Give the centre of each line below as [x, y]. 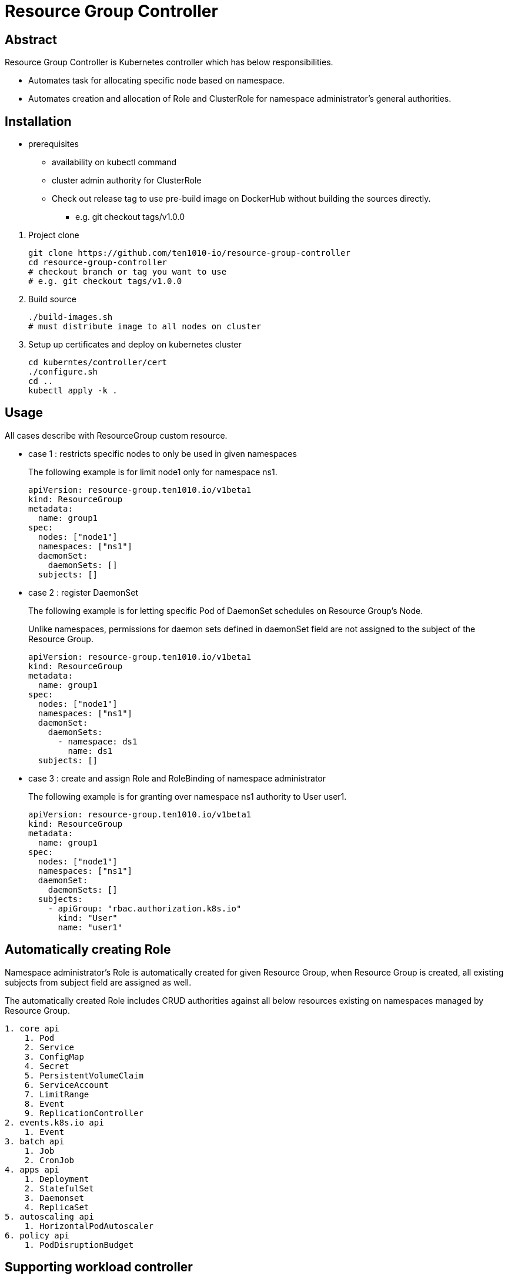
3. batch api [35, 1141]
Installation [38, 121]
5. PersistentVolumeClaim [84, 1075]
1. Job [39, 1151]
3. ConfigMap [54, 1056]
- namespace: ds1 [98, 741]
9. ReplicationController [84, 1113]
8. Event [44, 1103]
